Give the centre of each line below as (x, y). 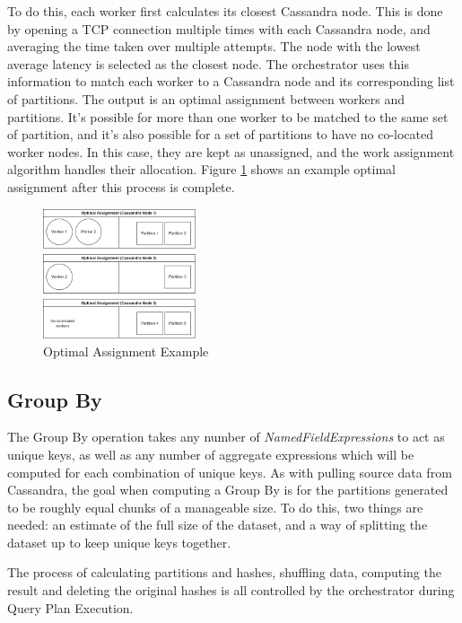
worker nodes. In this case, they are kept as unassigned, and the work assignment (231, 151)
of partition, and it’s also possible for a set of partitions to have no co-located (221, 134)
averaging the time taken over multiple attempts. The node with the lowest (214, 46)
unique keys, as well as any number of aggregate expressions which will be (211, 454)
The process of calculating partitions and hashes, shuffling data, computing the (224, 572)
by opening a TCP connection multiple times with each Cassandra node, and (219, 28)
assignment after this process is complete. (121, 186)
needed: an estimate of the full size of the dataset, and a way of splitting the (218, 525)
